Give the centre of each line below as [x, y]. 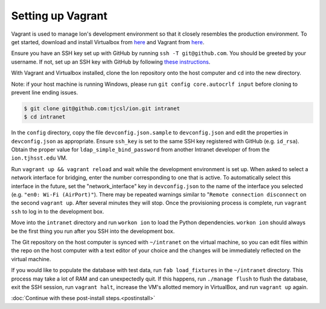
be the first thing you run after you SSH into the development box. [93, 231]
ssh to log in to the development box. [58, 211]
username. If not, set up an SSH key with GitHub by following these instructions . [111, 62]
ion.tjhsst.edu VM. [39, 158]
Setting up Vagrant [59, 16]
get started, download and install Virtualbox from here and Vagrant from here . [108, 42]
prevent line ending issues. [45, 92]
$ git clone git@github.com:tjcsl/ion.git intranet [102, 108]
